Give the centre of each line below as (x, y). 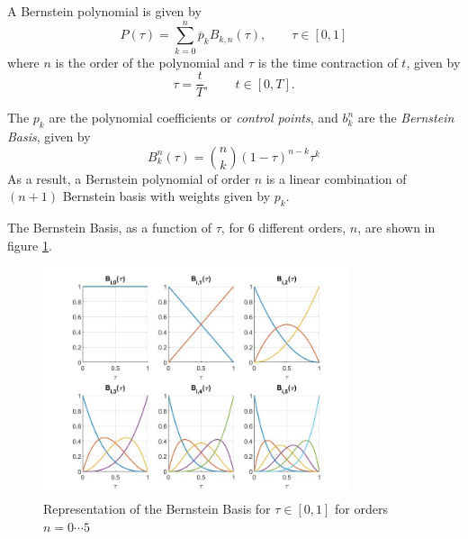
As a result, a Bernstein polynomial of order (129, 178)
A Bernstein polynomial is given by (104, 11)
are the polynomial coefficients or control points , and (193, 118)
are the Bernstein (406, 118)
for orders (361, 509)
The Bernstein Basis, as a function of (110, 228)
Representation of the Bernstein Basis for (157, 509)
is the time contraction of (328, 62)
